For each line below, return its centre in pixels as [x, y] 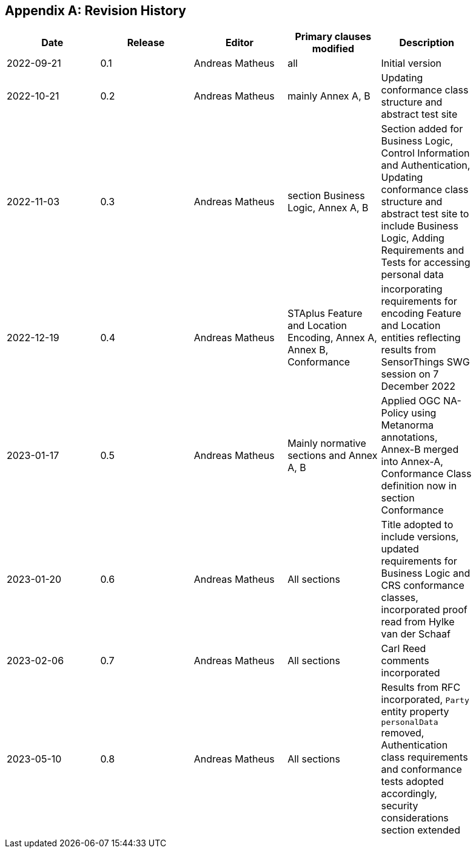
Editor [240, 43]
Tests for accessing [426, 263]
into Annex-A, [412, 462]
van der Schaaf [416, 634]
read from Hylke [418, 622]
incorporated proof [424, 610]
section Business [326, 196]
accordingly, [409, 794]
